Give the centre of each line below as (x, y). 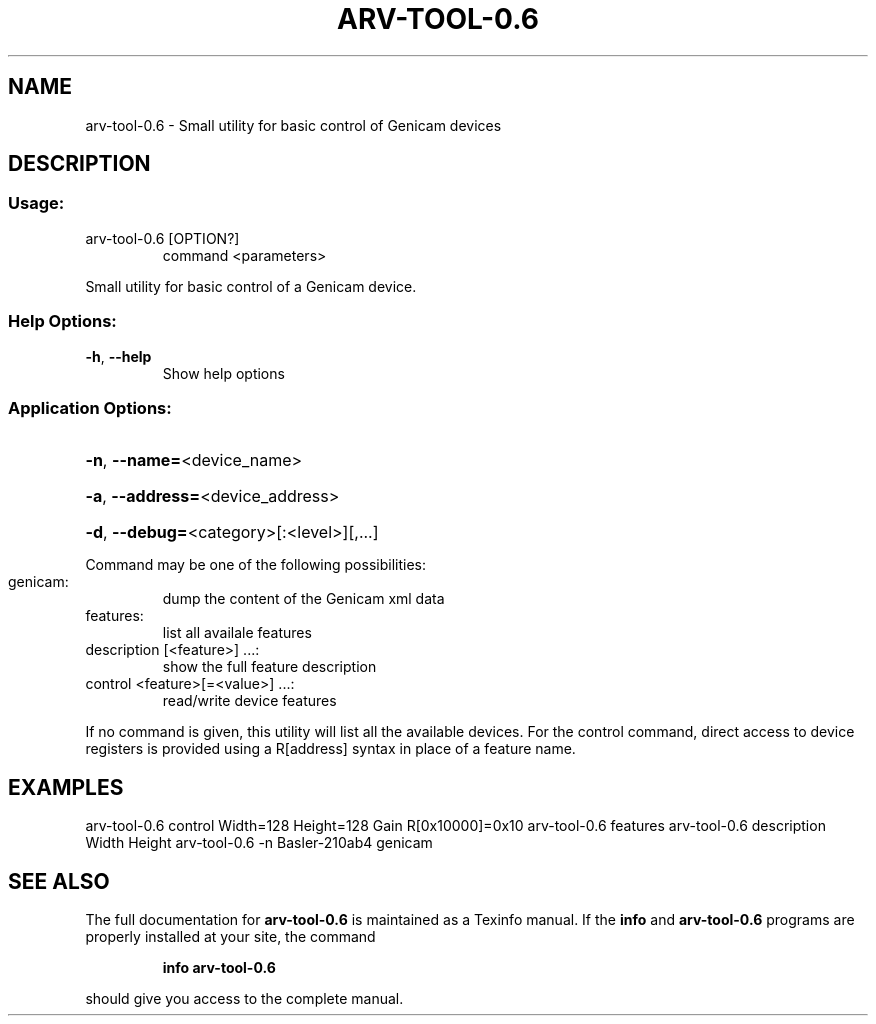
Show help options (223, 373)
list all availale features (237, 633)
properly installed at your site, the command (230, 936)
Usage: (36, 203)
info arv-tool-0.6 (219, 967)
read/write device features (249, 701)
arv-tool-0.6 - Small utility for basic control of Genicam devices (293, 125)
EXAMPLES (66, 787)
